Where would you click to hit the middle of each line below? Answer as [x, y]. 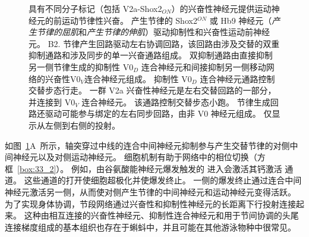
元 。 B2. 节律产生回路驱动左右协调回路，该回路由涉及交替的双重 [154, 43]
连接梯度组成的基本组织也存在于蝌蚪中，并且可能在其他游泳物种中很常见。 [150, 227]
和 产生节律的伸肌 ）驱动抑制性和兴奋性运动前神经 [174, 32]
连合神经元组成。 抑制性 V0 [138, 78]
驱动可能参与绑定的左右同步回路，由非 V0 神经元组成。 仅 [158, 113]
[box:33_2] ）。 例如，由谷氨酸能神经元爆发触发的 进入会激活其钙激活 [150, 168]
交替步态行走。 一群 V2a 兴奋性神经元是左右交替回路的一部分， [152, 90]
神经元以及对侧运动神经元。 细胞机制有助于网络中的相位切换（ [135, 157]
